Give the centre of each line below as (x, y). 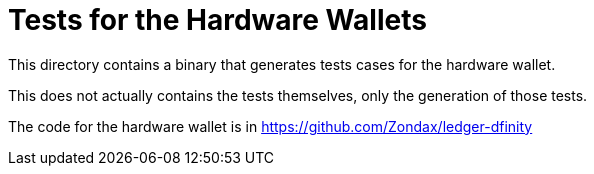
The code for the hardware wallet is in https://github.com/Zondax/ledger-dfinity (270, 126)
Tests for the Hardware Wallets (217, 20)
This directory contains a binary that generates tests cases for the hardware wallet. (282, 64)
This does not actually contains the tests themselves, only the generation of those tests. (298, 95)
